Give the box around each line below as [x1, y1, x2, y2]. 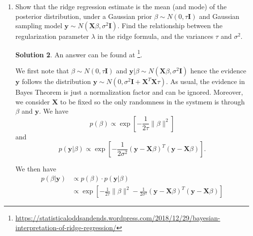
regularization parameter [15, 31, 89, 41]
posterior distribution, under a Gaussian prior [15, 11, 152, 21]
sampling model [15, 20, 62, 31]
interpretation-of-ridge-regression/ [15, 222, 117, 232]
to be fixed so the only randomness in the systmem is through [60, 96, 245, 106]
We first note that [15, 66, 69, 76]
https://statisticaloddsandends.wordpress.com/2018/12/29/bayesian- [15, 213, 220, 223]
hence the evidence [190, 66, 247, 76]
